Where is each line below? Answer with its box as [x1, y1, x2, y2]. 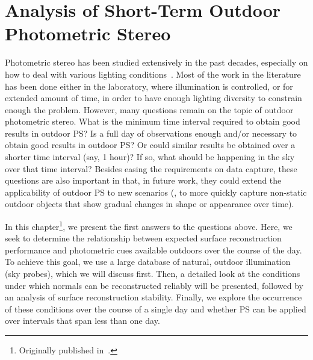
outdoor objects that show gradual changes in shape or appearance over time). [5, 197, 294, 210]
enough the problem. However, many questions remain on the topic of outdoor [5, 103, 294, 116]
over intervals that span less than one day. [5, 314, 160, 327]
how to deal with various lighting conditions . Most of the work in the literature [5, 67, 301, 80]
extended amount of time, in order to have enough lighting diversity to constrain [5, 92, 302, 104]
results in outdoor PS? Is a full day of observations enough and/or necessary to [5, 126, 297, 139]
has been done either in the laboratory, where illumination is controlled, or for [5, 79, 293, 92]
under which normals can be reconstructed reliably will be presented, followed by [5, 279, 303, 291]
